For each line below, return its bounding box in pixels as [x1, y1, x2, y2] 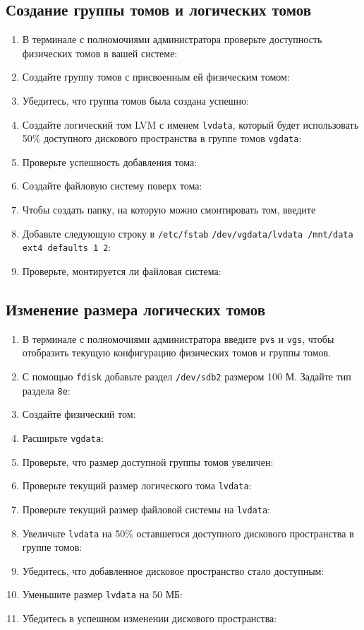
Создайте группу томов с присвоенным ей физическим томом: [22, 69, 290, 84]
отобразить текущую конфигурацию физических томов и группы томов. [22, 345, 332, 360]
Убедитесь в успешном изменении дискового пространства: [22, 611, 277, 625]
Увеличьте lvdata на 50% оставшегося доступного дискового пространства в [22, 525, 354, 540]
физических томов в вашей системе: [22, 45, 178, 60]
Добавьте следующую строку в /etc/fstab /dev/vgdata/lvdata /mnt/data [22, 226, 353, 240]
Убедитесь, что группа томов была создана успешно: [22, 93, 249, 107]
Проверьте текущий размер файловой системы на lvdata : [22, 501, 270, 516]
